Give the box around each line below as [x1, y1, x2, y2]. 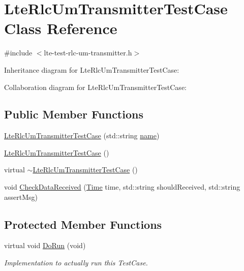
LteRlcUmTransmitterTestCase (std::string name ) [4, 130, 160, 141]
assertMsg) [4, 191, 38, 202]
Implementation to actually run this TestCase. [4, 257, 148, 268]
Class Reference [4, 18, 117, 39]
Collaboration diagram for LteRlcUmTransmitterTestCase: [4, 81, 187, 92]
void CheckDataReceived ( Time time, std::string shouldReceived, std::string [4, 182, 240, 192]
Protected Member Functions [4, 216, 162, 232]
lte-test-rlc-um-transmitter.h [44, 47, 132, 58]
